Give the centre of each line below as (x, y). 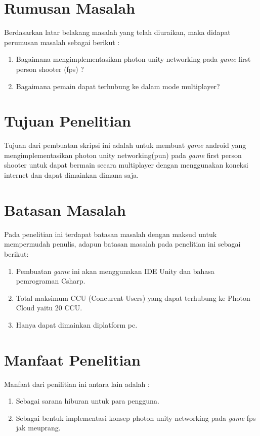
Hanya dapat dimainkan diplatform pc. (77, 324)
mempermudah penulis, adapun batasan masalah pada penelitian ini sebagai (122, 244)
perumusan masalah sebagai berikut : (62, 42)
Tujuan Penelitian (68, 121)
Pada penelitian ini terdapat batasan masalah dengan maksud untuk (111, 234)
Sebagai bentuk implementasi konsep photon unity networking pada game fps (136, 418)
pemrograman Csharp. (51, 281)
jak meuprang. (38, 428)
